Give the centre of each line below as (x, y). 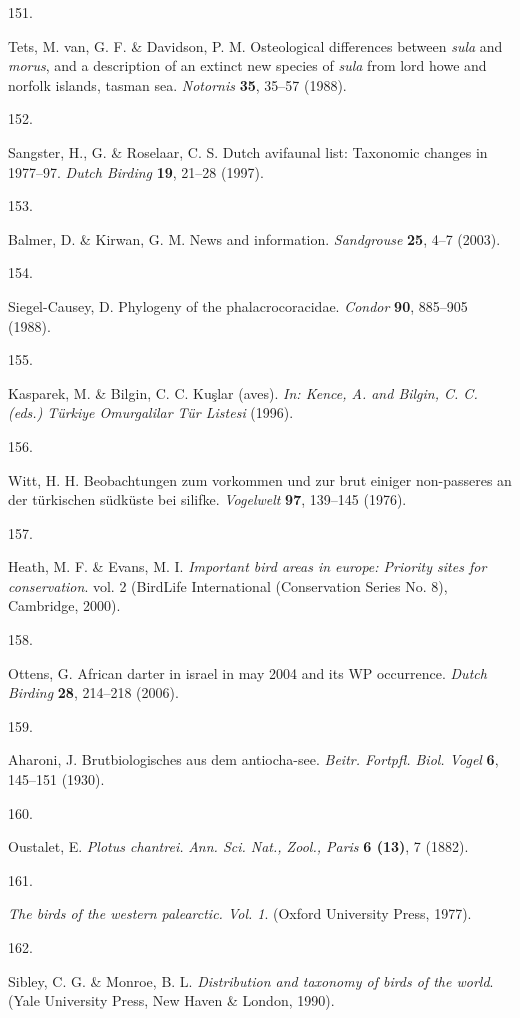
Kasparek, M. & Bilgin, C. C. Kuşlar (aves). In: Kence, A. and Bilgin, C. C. (243, 392)
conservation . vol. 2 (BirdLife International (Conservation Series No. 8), (228, 585)
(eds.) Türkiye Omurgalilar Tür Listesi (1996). (151, 412)
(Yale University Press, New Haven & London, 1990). (171, 1000)
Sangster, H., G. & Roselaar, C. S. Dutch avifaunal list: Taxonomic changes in (248, 151)
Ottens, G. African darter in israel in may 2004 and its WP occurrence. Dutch (247, 672)
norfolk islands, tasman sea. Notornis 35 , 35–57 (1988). (177, 84)
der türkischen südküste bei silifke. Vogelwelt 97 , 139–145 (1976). (207, 499)
